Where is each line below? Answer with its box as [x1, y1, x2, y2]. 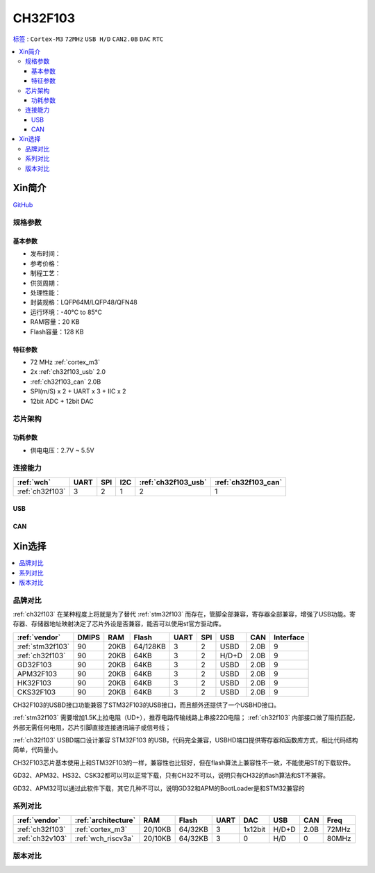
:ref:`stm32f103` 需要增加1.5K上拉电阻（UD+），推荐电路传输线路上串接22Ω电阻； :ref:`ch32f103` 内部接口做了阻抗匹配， [12, 713, 359, 722]
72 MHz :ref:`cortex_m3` [30, 358, 101, 366]
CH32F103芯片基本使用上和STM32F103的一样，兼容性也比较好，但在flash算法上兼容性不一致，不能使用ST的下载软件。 [12, 758, 355, 767]
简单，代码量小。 [12, 746, 62, 754]
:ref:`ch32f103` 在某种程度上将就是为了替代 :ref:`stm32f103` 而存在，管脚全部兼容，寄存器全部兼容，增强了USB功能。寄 [12, 610, 356, 619]
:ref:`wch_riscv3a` [74, 833, 134, 843]
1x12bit [243, 824, 266, 834]
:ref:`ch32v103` [17, 833, 67, 843]
